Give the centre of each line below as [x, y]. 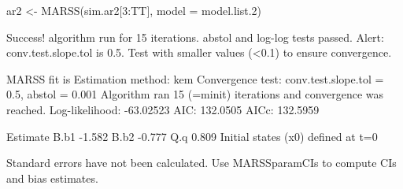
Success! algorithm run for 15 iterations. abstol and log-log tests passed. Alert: [195, 37]
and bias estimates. [52, 178]
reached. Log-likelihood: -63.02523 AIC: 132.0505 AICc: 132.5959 [163, 109]
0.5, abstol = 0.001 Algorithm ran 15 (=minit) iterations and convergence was [195, 94]
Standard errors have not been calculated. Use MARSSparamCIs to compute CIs [201, 163]
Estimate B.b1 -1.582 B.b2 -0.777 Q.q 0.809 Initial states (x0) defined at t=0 [192, 136]
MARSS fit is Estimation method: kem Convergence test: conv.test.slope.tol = [195, 78]
